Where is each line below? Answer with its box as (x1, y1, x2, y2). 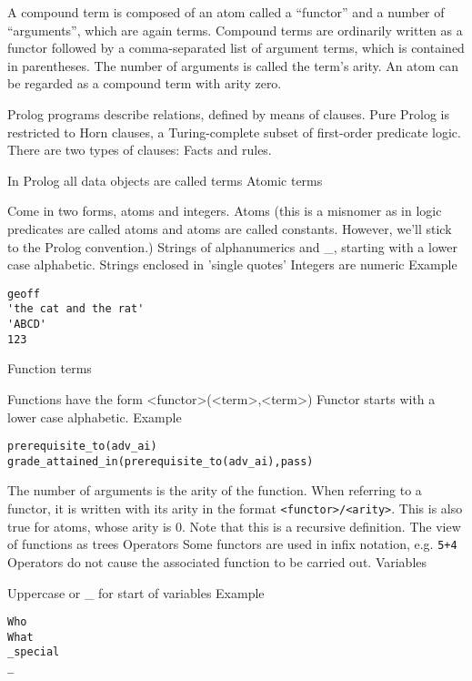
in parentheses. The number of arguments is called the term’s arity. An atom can (7, 56, 458, 75)
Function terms (7, 359, 92, 378)
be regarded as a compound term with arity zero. (7, 74, 282, 93)
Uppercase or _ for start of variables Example (7, 583, 265, 602)
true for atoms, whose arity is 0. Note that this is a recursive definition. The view (7, 516, 461, 535)
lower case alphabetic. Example (7, 407, 182, 426)
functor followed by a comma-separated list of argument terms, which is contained (7, 38, 465, 57)
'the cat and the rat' (7, 302, 145, 316)
